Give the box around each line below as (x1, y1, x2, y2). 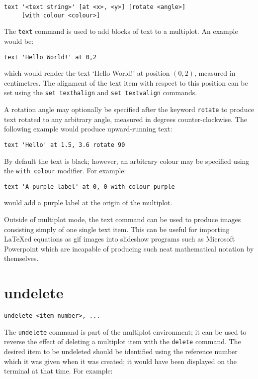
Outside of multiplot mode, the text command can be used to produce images (4, 214, 241, 225)
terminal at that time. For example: (4, 366, 113, 376)
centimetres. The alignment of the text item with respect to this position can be (4, 77, 248, 88)
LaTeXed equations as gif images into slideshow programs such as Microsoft (4, 234, 235, 244)
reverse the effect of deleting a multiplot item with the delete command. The (4, 336, 241, 347)
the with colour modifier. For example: (4, 165, 126, 176)
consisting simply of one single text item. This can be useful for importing (4, 224, 230, 234)
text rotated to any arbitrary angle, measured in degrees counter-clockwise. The (4, 114, 247, 124)
